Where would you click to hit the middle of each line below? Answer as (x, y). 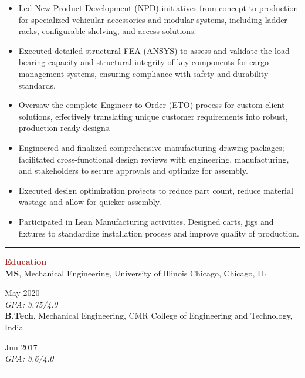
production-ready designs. (65, 128)
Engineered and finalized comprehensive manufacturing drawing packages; (151, 147)
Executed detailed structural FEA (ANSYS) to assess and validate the (145, 50)
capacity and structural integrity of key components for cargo (159, 62)
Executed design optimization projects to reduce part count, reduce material (156, 190)
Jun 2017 (21, 347)
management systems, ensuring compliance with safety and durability (143, 73)
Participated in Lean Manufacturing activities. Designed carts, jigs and (146, 221)
